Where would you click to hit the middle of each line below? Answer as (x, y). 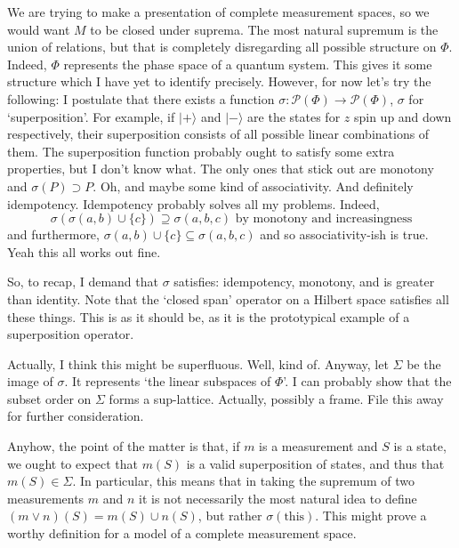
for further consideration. (76, 416)
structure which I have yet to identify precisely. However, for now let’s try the (219, 81)
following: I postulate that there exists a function (141, 98)
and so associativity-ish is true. (344, 234)
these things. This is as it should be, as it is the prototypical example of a (209, 316)
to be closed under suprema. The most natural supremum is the (264, 29)
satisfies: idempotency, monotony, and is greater (304, 282)
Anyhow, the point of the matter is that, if (124, 446)
